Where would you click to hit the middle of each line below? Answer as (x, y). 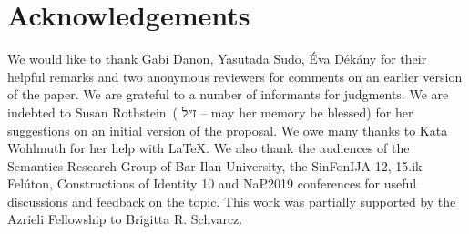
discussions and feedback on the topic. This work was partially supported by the (232, 201)
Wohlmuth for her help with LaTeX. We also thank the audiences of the (209, 148)
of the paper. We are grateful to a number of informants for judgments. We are (228, 94)
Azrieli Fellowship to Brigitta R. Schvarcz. (125, 219)
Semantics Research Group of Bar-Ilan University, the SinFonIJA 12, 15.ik (215, 165)
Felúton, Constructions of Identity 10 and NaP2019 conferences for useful (212, 183)
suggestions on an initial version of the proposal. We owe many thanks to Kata (228, 130)
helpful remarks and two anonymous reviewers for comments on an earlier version (235, 76)
